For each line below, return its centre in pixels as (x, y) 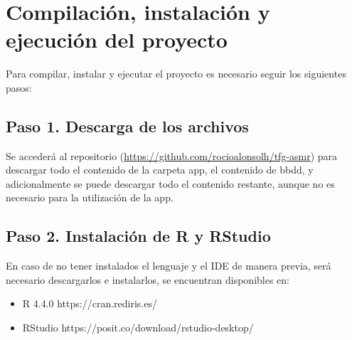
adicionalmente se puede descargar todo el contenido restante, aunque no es (170, 183)
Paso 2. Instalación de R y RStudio (138, 236)
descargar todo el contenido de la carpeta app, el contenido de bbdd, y (160, 170)
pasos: (19, 87)
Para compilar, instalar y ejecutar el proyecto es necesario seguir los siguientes (176, 74)
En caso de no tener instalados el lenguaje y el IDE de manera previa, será (169, 266)
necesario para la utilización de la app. (90, 197)
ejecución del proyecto (117, 39)
